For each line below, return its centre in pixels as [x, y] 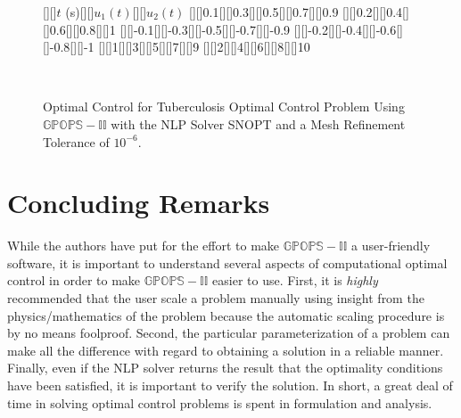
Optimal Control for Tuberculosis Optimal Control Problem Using [224, 107]
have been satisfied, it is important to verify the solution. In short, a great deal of [230, 385]
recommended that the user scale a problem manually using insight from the [216, 298]
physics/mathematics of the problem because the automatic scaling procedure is [226, 315]
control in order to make [74, 280]
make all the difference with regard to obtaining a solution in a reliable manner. [226, 350]
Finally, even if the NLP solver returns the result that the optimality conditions [225, 368]
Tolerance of [76, 141]
